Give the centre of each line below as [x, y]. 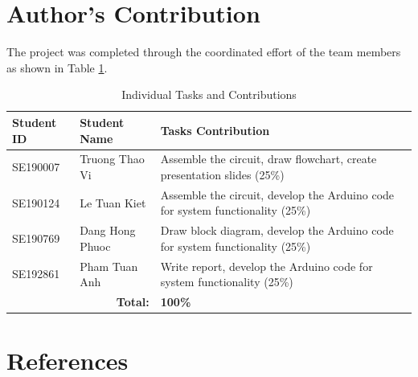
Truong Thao [112, 159]
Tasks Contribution [215, 130]
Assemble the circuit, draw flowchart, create [268, 159]
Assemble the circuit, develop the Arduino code [277, 194]
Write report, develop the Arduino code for [266, 266]
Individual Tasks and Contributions [209, 94]
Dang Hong [108, 230]
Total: [133, 302]
